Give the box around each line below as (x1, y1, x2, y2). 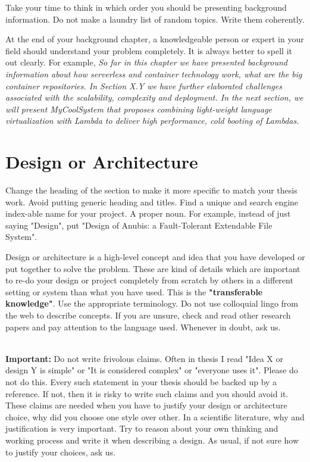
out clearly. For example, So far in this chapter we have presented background (5, 56, 287, 68)
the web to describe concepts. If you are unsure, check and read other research (5, 309, 291, 321)
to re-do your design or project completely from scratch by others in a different (5, 274, 293, 286)
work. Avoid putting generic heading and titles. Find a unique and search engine (5, 195, 299, 208)
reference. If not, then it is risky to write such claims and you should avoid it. (5, 387, 289, 399)
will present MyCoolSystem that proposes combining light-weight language (5, 102, 273, 115)
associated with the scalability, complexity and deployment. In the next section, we (5, 91, 303, 104)
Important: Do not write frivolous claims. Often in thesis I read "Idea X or (5, 352, 284, 364)
